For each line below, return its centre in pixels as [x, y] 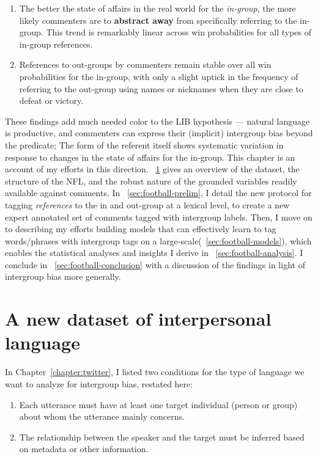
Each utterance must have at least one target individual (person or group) [158, 404]
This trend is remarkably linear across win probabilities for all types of [179, 32]
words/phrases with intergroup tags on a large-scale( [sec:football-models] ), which [158, 240]
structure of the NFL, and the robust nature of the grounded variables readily [151, 181]
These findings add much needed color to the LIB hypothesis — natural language [157, 121]
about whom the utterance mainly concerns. [102, 416]
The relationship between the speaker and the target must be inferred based [162, 437]
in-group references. [56, 44]
